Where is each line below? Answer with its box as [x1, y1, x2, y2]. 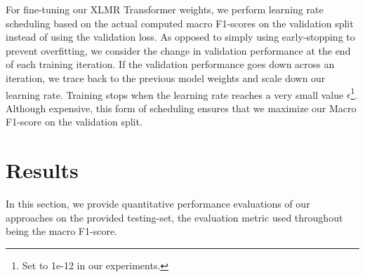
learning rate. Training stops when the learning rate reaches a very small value [6, 87, 344, 102]
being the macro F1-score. [6, 224, 117, 238]
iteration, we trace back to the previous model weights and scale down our [6, 70, 326, 85]
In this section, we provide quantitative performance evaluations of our [6, 196, 310, 211]
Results [6, 156, 79, 184]
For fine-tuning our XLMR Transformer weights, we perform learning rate [6, 2, 324, 16]
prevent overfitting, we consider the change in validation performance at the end [6, 43, 351, 58]
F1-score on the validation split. [6, 114, 142, 129]
